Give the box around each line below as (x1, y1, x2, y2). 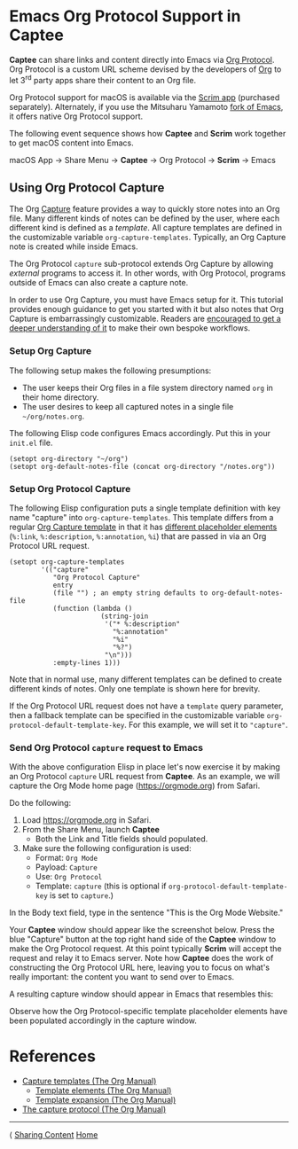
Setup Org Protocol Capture (9, 482, 131, 495)
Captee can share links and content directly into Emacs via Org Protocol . (9, 54, 275, 65)
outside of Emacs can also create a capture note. (9, 277, 189, 288)
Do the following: (9, 798, 72, 809)
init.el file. (9, 437, 53, 448)
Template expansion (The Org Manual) (35, 1095, 176, 1106)
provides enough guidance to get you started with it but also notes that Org (9, 304, 284, 315)
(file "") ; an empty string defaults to (52, 589, 208, 598)
